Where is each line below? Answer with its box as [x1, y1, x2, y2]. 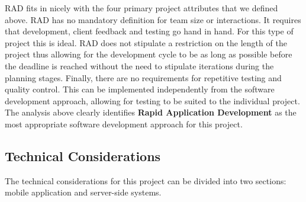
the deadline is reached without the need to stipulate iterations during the [5, 59, 274, 72]
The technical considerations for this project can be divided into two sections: [5, 174, 286, 187]
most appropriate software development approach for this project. [5, 117, 243, 130]
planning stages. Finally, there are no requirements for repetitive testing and [5, 71, 282, 84]
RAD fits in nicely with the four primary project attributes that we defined [5, 2, 278, 14]
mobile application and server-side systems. [5, 186, 162, 198]
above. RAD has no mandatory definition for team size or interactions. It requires [5, 13, 301, 25]
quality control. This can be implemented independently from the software [5, 83, 275, 95]
